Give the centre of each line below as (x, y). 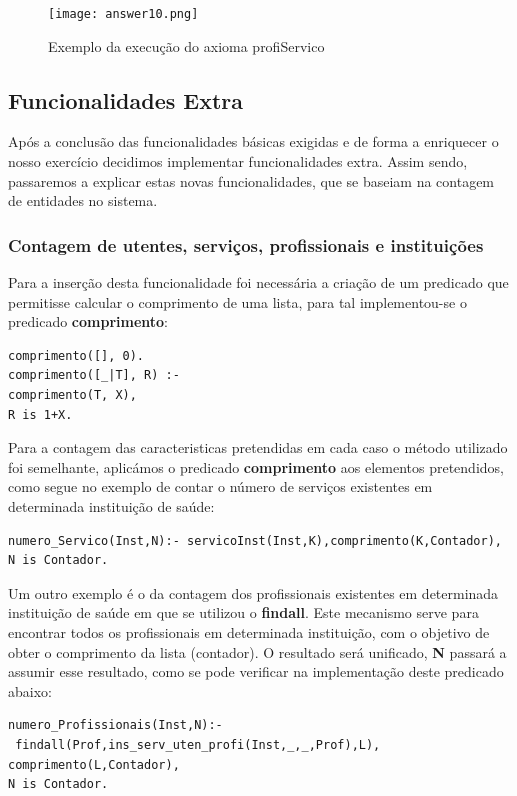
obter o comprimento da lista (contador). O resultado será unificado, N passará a (257, 651)
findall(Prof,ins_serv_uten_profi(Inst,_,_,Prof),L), (198, 744)
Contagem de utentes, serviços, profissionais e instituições (246, 244)
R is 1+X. (40, 414)
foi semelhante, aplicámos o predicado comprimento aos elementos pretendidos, (256, 466)
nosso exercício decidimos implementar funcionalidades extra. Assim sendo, (238, 161)
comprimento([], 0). (76, 355)
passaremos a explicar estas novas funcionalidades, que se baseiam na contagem (251, 180)
